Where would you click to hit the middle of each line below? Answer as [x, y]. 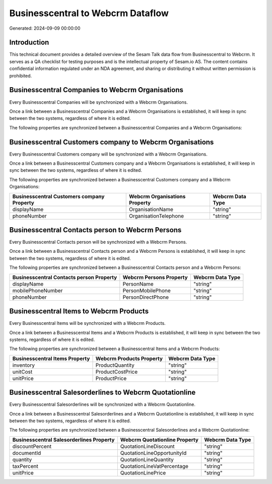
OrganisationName [151, 209]
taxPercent [25, 466]
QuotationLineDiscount [147, 446]
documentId [27, 453]
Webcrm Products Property [129, 359]
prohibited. [21, 76]
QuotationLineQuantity [147, 459]
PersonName [138, 284]
